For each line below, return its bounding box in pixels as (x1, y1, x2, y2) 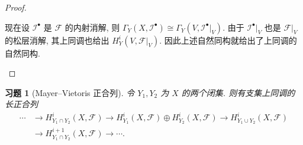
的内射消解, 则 (65, 21, 120, 33)
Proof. (5, 1, 27, 13)
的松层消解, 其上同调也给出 (5, 34, 109, 46)
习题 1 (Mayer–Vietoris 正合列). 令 (5, 86, 135, 98)
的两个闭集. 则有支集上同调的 (181, 86, 295, 98)
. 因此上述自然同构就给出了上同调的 (159, 34, 297, 46)
